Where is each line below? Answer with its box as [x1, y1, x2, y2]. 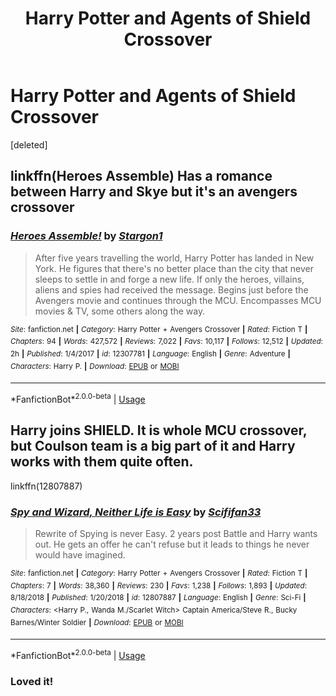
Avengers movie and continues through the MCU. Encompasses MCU [34, 294, 322, 306]
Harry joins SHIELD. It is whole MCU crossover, [10, 422, 308, 439]
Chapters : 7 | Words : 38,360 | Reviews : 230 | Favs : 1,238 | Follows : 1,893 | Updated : [10, 580, 308, 591]
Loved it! [10, 674, 54, 688]
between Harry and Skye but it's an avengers [10, 183, 298, 201]
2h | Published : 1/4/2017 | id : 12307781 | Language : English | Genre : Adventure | [10, 348, 291, 359]
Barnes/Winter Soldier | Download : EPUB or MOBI [10, 617, 184, 627]
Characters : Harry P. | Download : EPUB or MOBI [10, 361, 180, 371]
